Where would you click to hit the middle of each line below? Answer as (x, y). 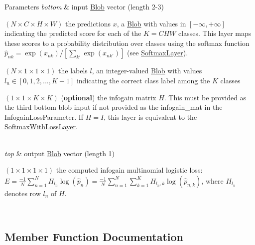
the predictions (88, 23)
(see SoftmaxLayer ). (158, 53)
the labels (73, 71)
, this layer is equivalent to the (150, 117)
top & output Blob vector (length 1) (60, 153)
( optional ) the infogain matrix (109, 97)
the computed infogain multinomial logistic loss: (129, 170)
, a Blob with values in (151, 23)
